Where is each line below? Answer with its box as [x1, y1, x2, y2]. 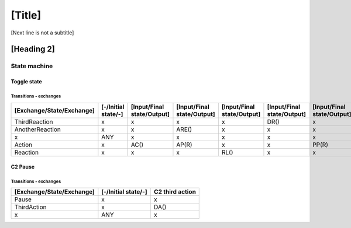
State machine [11, 62, 53, 70]
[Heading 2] [11, 44, 55, 54]
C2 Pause [11, 163, 35, 170]
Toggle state [11, 78, 42, 85]
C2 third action [154, 188, 196, 196]
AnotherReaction [14, 125, 61, 134]
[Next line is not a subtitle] [11, 29, 74, 36]
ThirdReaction [14, 117, 53, 125]
